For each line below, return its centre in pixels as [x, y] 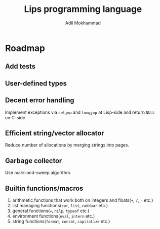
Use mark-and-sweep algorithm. [38, 173]
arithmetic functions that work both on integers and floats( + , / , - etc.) [82, 200]
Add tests [20, 66]
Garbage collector [34, 161]
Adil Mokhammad [83, 23]
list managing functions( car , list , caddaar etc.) [60, 205]
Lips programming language [83, 9]
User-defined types [36, 83]
